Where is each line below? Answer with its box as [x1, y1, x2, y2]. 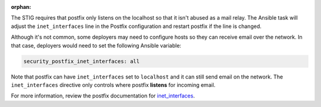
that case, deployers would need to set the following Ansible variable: [11, 42, 181, 49]
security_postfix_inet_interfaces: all [23, 58, 140, 65]
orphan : [11, 4, 32, 10]
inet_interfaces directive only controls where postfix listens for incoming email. [11, 81, 216, 89]
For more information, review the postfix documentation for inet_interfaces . [11, 92, 196, 99]
